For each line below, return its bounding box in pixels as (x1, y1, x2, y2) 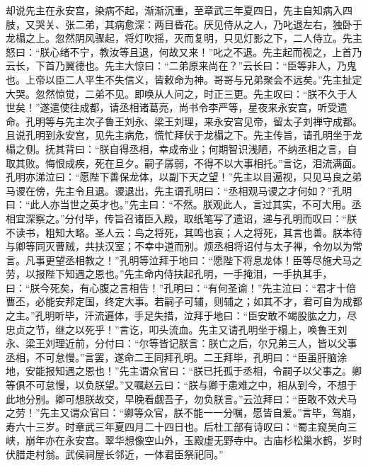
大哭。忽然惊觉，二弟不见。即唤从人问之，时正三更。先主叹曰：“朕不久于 (6, 86, 347, 101)
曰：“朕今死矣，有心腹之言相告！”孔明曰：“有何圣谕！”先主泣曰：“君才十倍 (6, 280, 357, 295)
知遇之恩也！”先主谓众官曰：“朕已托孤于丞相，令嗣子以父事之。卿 (54, 363, 362, 378)
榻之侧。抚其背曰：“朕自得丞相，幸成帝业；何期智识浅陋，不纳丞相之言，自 (6, 141, 357, 156)
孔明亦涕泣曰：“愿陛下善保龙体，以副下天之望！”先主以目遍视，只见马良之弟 (6, 169, 362, 184)
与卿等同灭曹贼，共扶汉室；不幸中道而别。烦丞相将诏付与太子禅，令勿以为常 (6, 239, 362, 254)
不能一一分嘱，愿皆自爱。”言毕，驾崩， (183, 405, 362, 420)
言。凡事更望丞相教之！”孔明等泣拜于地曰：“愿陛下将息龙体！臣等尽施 (6, 252, 333, 267)
